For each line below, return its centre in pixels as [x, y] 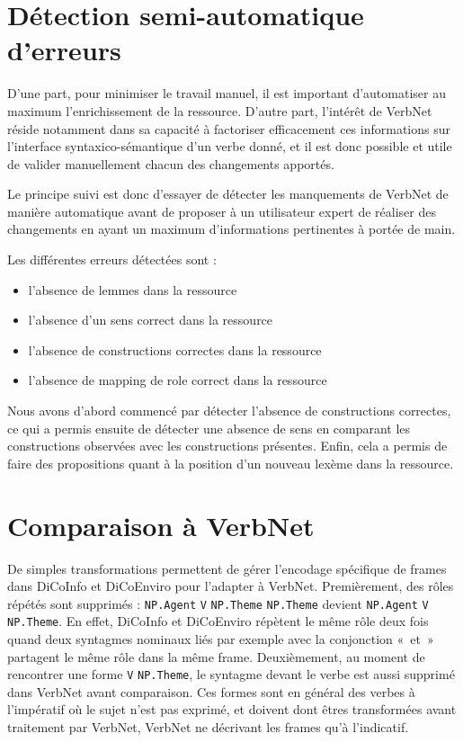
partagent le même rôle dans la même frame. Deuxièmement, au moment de [216, 656]
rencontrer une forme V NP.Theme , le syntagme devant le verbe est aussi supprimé [231, 674]
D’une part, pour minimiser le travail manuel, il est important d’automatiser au [227, 93]
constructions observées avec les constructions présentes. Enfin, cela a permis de [227, 446]
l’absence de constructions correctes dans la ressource [175, 349]
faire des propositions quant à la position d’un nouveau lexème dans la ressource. [231, 463]
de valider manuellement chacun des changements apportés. [171, 163]
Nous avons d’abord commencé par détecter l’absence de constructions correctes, [229, 411]
